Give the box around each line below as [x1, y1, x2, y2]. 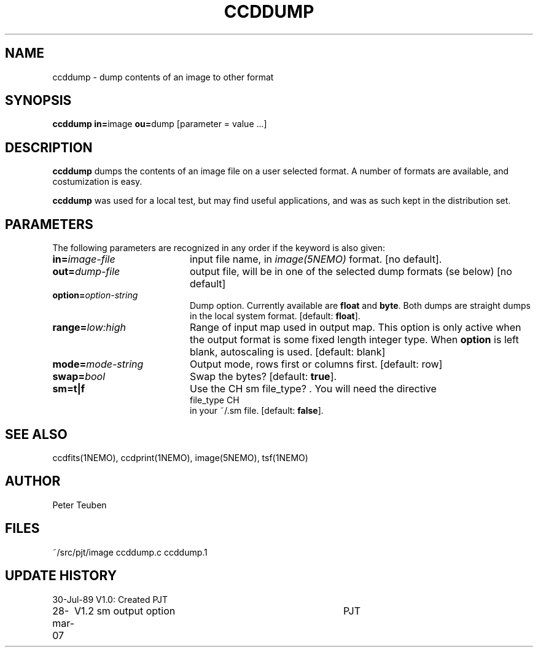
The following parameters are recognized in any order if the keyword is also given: [52, 243, 386, 254]
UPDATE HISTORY [5, 568, 117, 584]
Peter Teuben [52, 499, 107, 510]
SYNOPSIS [5, 93, 72, 109]
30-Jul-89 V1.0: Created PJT [52, 594, 168, 605]
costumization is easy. [52, 176, 142, 187]
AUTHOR [5, 473, 61, 489]
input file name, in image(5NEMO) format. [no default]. [189, 253, 442, 266]
